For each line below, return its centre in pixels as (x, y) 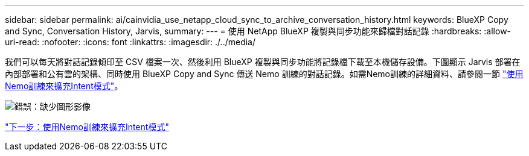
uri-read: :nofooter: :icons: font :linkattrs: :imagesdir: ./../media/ (130, 42)
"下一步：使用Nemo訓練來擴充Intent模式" (87, 127)
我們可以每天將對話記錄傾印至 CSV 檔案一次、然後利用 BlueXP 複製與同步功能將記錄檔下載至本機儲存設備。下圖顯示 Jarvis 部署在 (263, 62)
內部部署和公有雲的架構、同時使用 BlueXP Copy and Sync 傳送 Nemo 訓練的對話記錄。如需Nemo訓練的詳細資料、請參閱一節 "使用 (264, 74)
